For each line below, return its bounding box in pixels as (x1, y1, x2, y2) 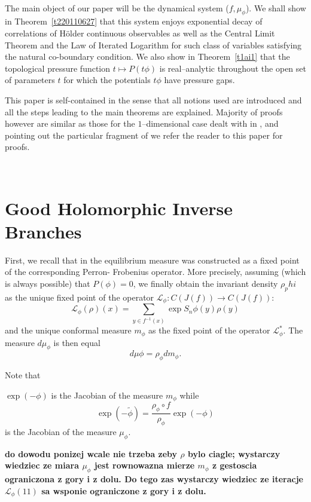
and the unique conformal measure (5, 324, 132, 336)
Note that (5, 369, 41, 381)
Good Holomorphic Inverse (5, 195, 233, 220)
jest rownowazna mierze (94, 459, 195, 472)
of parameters (5, 74, 55, 86)
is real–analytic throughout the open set (159, 62, 306, 74)
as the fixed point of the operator (148, 324, 270, 336)
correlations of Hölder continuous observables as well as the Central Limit (5, 26, 275, 39)
